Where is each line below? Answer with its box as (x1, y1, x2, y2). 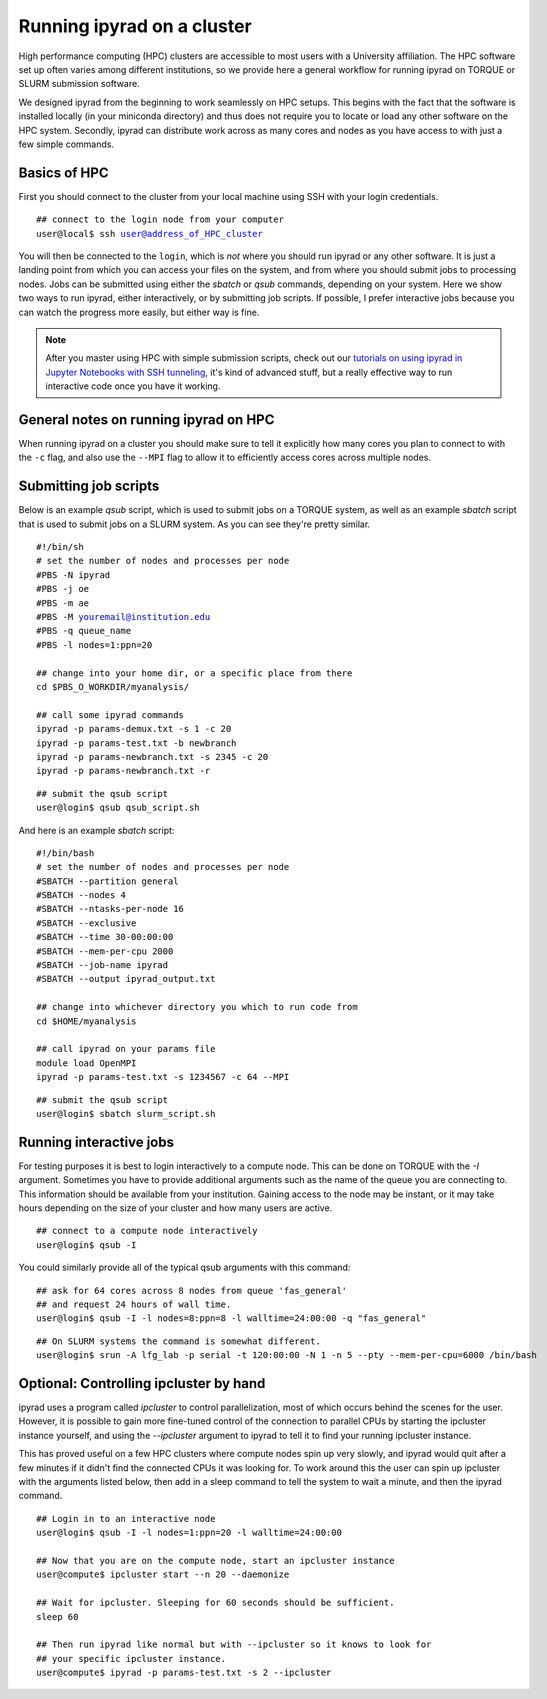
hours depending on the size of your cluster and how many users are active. (18, 1202, 333, 1214)
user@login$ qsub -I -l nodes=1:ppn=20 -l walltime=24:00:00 (36, 1527, 342, 1539)
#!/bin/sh (36, 541, 84, 553)
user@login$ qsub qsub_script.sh (36, 802, 200, 814)
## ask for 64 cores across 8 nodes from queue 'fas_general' (36, 1285, 348, 1296)
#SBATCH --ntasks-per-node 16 (36, 903, 185, 915)
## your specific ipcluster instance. (36, 1653, 227, 1664)
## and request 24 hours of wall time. (36, 1298, 232, 1310)
